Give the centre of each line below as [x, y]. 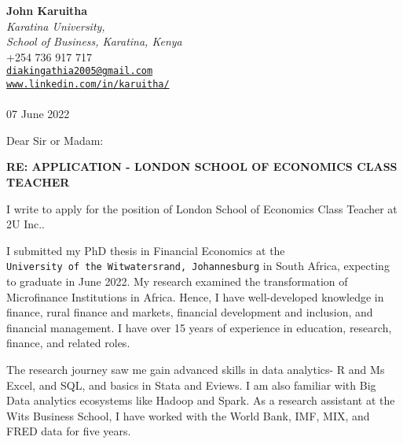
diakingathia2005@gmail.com [80, 71]
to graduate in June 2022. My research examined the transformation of [177, 281]
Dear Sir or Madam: [55, 140]
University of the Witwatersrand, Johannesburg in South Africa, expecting [198, 266]
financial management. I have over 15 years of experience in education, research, [199, 327]
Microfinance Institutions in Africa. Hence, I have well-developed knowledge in [195, 296]
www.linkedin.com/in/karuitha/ [88, 85]
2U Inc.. [26, 224]
